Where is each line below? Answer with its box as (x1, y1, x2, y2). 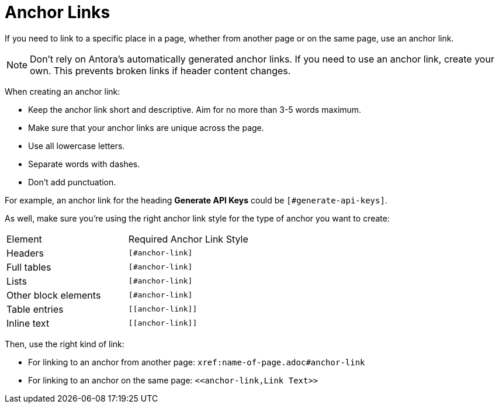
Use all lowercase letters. (28, 140, 125, 151)
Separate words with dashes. (28, 158, 140, 169)
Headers (6, 247, 44, 259)
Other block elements (6, 289, 101, 301)
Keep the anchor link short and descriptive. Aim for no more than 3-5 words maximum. (28, 104, 362, 115)
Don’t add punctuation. (28, 177, 116, 187)
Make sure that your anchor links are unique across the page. (28, 122, 264, 133)
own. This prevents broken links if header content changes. (30, 64, 291, 77)
